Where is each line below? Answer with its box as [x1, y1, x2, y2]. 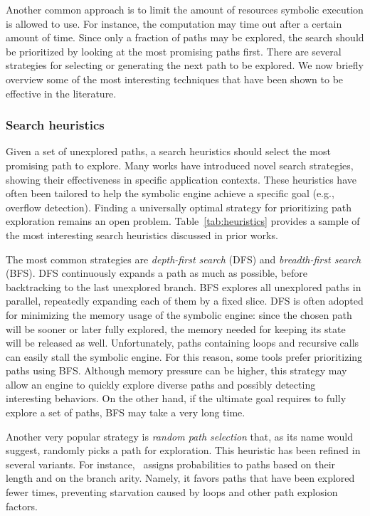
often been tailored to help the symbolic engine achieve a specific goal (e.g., [6, 186, 334, 201]
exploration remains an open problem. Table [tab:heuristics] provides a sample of [6, 214, 360, 228]
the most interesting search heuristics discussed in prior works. [6, 227, 278, 242]
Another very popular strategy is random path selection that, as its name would [6, 428, 354, 443]
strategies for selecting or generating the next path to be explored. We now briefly [6, 58, 364, 73]
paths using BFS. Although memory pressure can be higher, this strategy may [6, 363, 347, 378]
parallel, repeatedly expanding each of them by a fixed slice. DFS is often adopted [6, 293, 364, 308]
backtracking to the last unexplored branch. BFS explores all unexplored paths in [6, 279, 361, 294]
